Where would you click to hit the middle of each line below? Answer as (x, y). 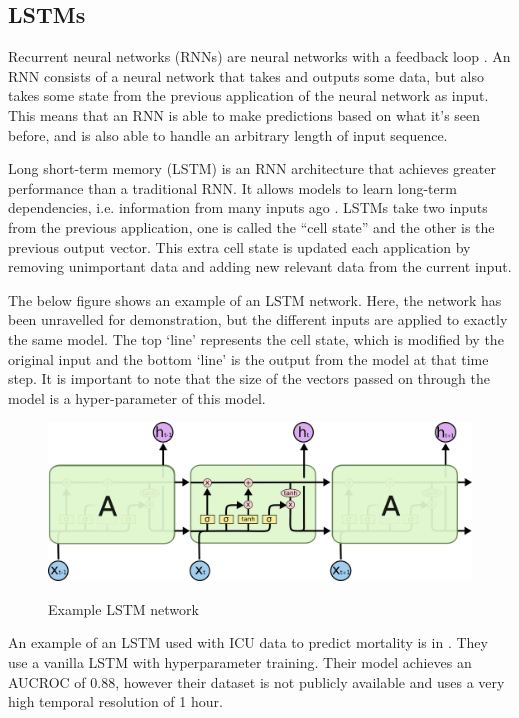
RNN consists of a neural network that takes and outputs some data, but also (246, 75)
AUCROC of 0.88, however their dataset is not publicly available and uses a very (256, 681)
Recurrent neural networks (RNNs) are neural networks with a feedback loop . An (259, 56)
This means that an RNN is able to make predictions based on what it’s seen (244, 114)
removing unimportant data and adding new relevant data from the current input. (260, 266)
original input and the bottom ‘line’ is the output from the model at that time (248, 358)
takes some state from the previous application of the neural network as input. (248, 95)
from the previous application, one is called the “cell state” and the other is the (251, 226)
